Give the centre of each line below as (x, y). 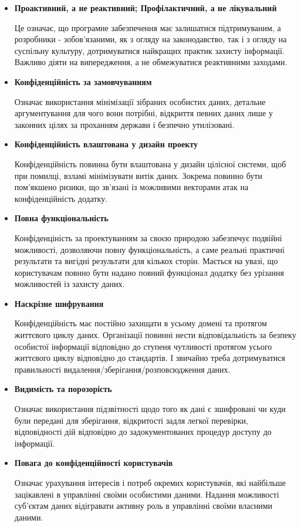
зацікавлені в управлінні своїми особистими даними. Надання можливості (147, 494)
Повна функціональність (61, 218)
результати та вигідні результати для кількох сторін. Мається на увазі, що (146, 261)
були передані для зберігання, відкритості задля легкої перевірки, (131, 420)
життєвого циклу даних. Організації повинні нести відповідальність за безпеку (155, 335)
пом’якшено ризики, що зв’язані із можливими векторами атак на (131, 187)
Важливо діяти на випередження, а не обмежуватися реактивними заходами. (151, 62)
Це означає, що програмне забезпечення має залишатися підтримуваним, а (148, 27)
